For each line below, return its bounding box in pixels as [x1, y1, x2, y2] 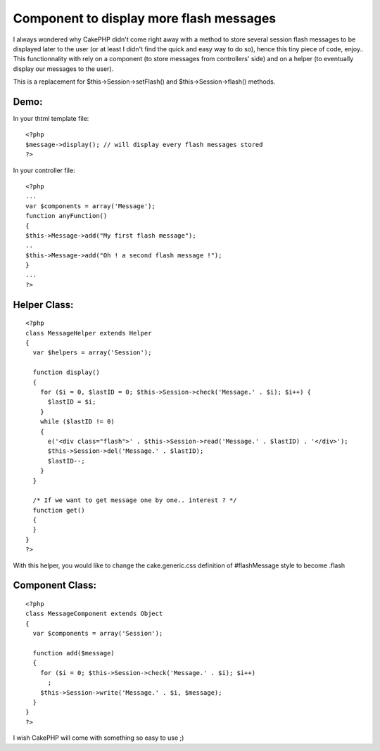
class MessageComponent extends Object [25, 610, 163, 618]
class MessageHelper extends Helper [25, 329, 152, 337]
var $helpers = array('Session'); [32, 349, 152, 357]
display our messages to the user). [13, 64, 114, 73]
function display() [32, 368, 100, 376]
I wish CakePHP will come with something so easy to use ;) [13, 733, 184, 742]
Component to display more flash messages [13, 11, 277, 26]
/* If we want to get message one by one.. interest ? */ [32, 496, 237, 504]
